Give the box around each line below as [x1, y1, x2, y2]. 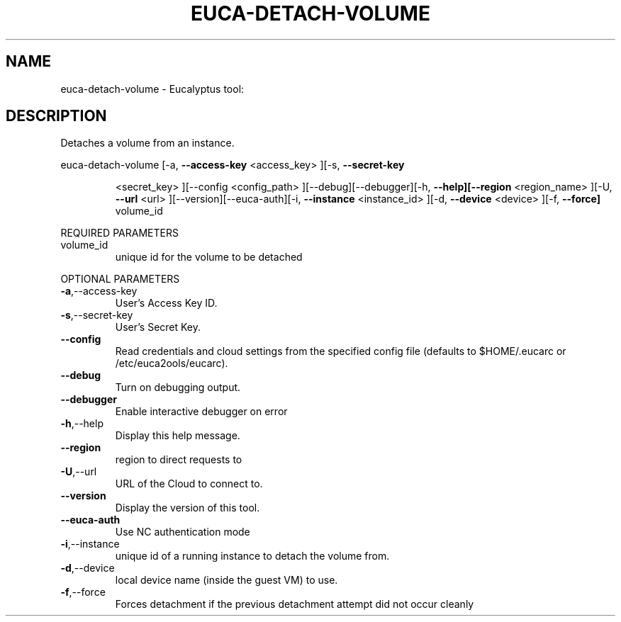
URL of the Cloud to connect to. [115, 477, 263, 490]
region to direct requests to [115, 453, 242, 466]
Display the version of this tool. [115, 502, 260, 514]
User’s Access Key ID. [115, 297, 218, 310]
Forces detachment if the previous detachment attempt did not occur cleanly [115, 598, 474, 611]
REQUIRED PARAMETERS [60, 227, 179, 239]
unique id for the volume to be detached [115, 251, 303, 264]
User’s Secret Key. [115, 321, 201, 334]
